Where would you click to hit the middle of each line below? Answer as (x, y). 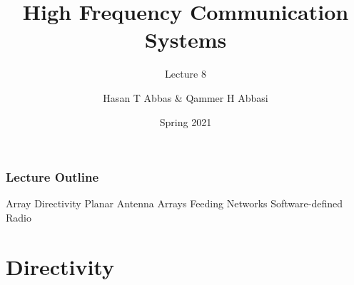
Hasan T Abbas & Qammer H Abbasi (186, 97)
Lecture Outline (52, 177)
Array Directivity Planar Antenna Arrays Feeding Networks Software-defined (175, 203)
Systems (186, 40)
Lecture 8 (186, 74)
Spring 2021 (186, 121)
